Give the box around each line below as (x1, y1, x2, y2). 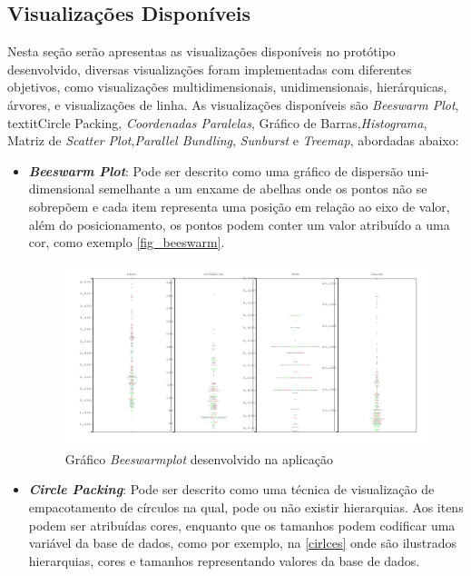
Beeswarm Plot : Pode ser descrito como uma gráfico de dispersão (28, 161, 403, 180)
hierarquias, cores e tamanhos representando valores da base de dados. (28, 551, 420, 570)
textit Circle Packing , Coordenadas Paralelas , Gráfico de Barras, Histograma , (7, 113, 427, 132)
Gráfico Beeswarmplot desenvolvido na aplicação (64, 449, 333, 468)
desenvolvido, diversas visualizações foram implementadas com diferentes (7, 59, 412, 78)
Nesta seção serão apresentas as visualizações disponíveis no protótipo (7, 42, 396, 61)
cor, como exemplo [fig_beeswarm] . (28, 233, 225, 252)
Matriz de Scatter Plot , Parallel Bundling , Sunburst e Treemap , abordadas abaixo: (7, 131, 459, 150)
